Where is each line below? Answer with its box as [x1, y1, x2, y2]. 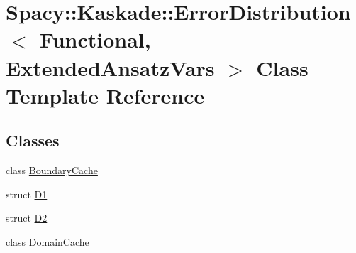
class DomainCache [6, 234, 89, 249]
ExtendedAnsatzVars [6, 53, 215, 82]
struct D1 [6, 186, 48, 201]
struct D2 [6, 210, 48, 225]
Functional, [40, 25, 151, 54]
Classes [6, 129, 60, 151]
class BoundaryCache [6, 163, 98, 178]
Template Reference [6, 80, 205, 109]
